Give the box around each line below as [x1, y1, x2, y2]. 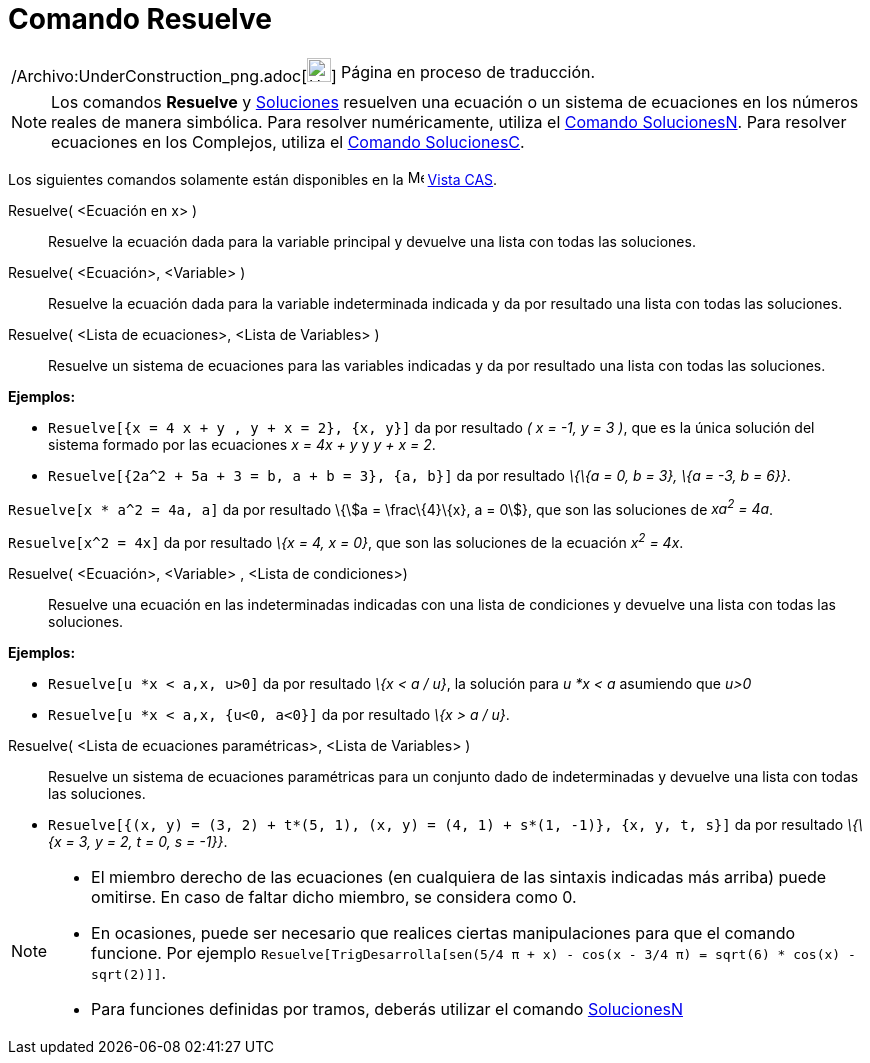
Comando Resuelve [8, 2, 272, 36]
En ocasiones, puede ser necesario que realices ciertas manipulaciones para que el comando [91, 923, 796, 944]
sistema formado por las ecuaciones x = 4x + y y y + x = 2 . [48, 435, 436, 453]
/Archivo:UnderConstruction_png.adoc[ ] [11, 65, 337, 86]
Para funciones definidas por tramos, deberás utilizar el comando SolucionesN [91, 999, 683, 1020]
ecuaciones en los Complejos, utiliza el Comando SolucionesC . [51, 131, 525, 152]
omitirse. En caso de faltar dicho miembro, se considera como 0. [91, 887, 577, 908]
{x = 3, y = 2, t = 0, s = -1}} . [48, 833, 228, 851]
